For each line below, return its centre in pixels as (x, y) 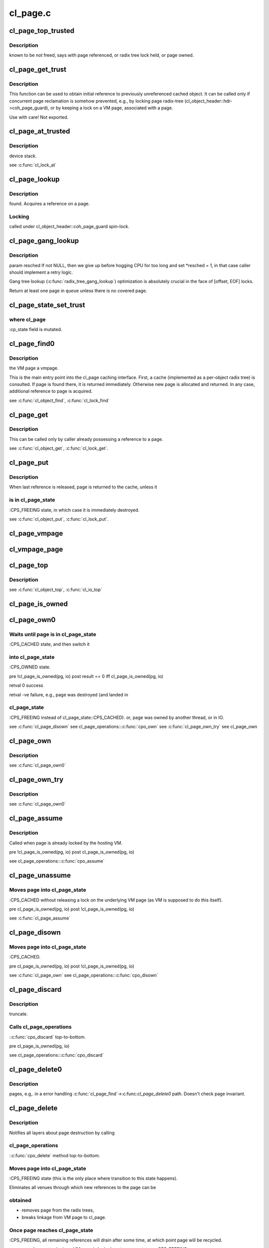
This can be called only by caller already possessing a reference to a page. (86, 439)
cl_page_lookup (34, 179)
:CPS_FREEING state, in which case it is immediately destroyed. (74, 510)
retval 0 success (26, 685)
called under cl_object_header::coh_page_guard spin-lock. (69, 227)
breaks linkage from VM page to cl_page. (64, 1217)
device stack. (23, 156)
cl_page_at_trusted (40, 132)
